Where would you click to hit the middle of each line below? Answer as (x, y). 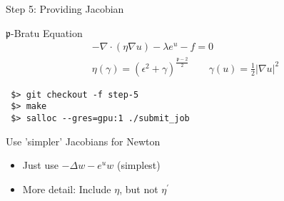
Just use (40, 165)
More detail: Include (67, 189)
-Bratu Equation (47, 32)
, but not (139, 189)
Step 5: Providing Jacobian (65, 9)
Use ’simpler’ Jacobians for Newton (83, 141)
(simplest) (138, 165)
